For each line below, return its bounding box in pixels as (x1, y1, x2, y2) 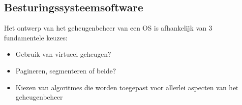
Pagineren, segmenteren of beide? (15, 65, 116, 75)
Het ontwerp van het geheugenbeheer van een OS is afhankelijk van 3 (4, 23, 212, 33)
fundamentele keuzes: (4, 32, 68, 42)
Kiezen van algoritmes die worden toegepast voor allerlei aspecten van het (15, 82, 239, 92)
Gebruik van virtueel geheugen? (15, 49, 111, 59)
